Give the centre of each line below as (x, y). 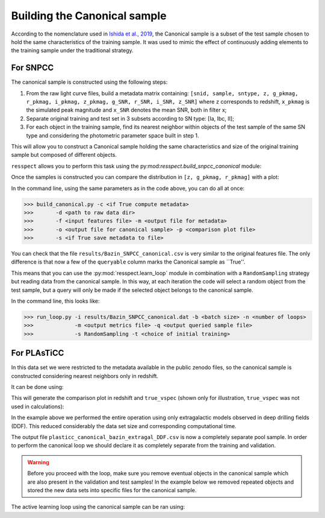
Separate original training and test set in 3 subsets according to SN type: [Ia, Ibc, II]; (130, 118)
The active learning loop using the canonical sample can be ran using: (98, 507)
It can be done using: (37, 387)
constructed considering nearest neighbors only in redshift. (85, 376)
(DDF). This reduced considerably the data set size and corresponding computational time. (124, 426)
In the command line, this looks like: (55, 301)
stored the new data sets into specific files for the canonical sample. (112, 490)
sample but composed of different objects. (64, 155)
